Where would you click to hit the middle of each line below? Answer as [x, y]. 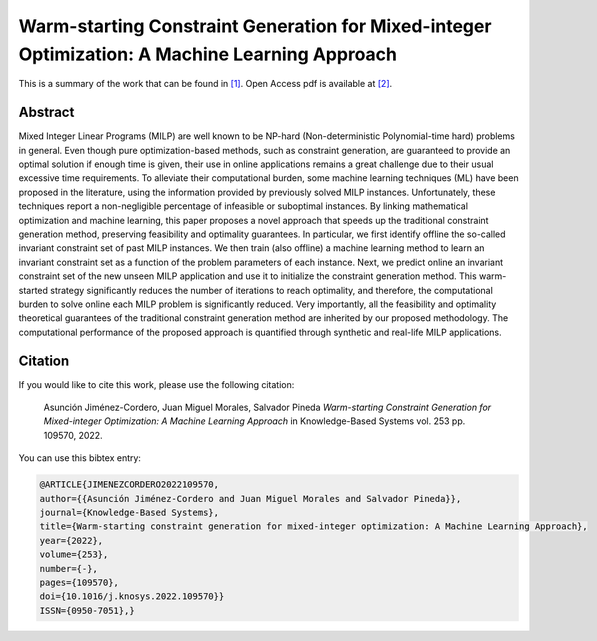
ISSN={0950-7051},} [87, 610]
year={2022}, [71, 540]
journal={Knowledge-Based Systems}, [129, 512]
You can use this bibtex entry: [80, 458]
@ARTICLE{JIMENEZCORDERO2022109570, [129, 484]
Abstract [46, 112]
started [33, 290]
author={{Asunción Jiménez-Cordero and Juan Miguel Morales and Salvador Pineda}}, [250, 498]
